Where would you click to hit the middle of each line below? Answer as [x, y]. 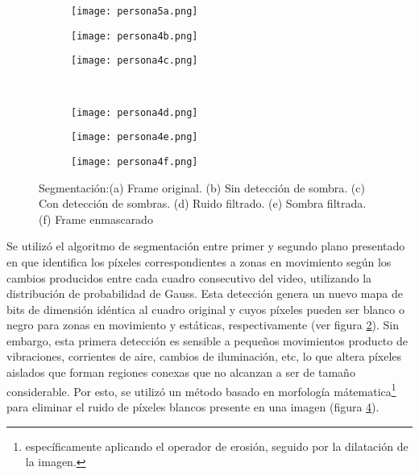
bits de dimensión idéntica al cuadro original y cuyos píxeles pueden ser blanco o [206, 309]
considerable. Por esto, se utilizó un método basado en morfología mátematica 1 [201, 390]
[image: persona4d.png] [135, 112]
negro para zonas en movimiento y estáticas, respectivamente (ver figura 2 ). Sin [203, 325]
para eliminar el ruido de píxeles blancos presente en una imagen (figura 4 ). [193, 406]
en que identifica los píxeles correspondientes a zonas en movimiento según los [199, 261]
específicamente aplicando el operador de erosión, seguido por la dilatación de [217, 446]
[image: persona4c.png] [135, 61]
